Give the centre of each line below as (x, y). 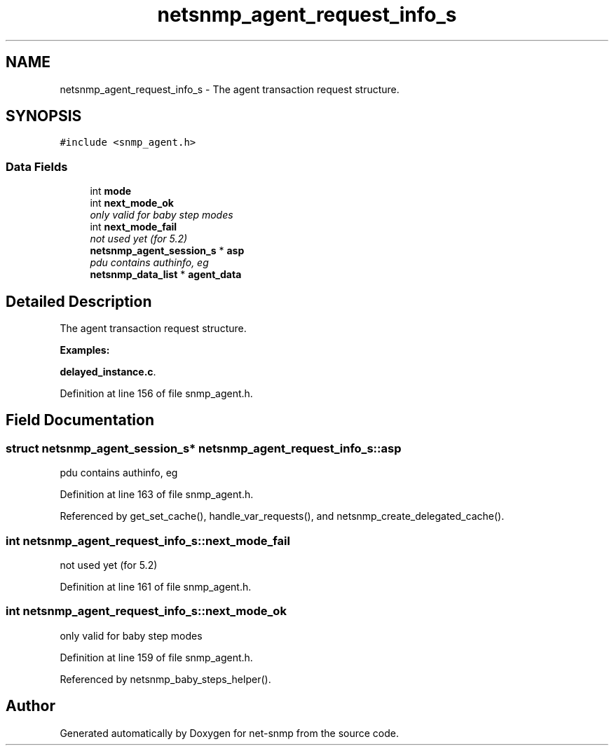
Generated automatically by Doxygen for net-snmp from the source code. (230, 733)
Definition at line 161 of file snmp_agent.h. (156, 587)
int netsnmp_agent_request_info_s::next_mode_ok (146, 611)
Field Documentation (80, 420)
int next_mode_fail (134, 227)
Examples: (85, 350)
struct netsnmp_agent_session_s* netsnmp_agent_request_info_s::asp (204, 448)
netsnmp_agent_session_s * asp (167, 251)
